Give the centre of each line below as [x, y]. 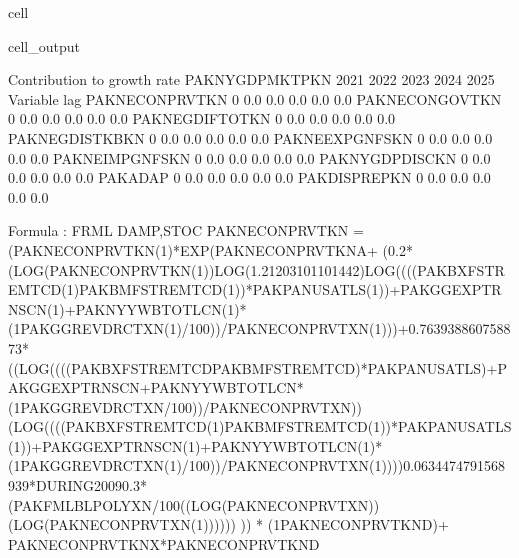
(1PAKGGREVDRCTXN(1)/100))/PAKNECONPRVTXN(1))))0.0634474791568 [257, 465]
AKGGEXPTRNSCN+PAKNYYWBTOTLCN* [156, 387]
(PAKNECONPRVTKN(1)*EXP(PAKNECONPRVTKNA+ [193, 249]
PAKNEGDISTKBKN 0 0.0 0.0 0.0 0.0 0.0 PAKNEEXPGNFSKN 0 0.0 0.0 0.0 [250, 137]
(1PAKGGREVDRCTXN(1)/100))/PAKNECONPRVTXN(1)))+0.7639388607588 [259, 328]
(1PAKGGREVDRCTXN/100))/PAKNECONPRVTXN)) [185, 406]
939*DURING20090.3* [77, 485]
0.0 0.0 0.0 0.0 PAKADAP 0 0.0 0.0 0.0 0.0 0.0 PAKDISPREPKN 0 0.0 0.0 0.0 [249, 177]
